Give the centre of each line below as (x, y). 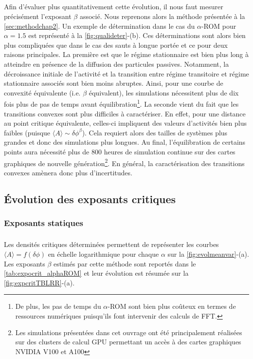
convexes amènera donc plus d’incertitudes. (68, 172)
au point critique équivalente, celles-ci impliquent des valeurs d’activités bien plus (126, 123)
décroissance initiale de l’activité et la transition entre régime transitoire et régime (126, 73)
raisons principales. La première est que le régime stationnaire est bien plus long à (126, 54)
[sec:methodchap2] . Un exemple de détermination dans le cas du (99, 26)
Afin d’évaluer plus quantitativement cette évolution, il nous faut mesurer (114, 7)
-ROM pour (219, 26)
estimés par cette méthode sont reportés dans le (125, 263)
